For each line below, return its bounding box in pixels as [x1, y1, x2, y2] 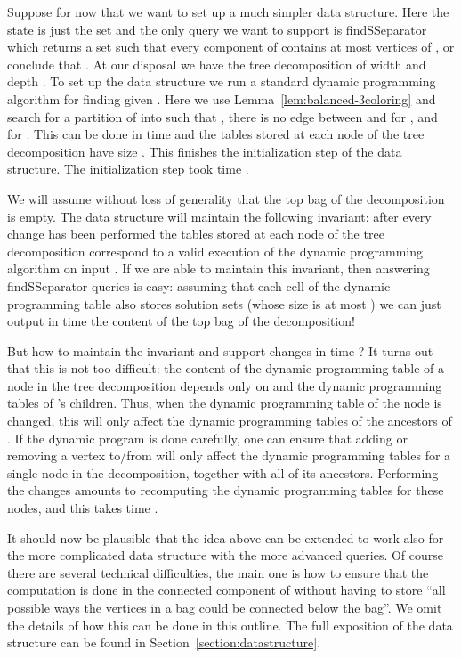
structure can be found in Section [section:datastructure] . [7, 633, 321, 652]
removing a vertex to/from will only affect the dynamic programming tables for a [7, 446, 451, 465]
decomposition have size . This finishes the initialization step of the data [7, 142, 402, 160]
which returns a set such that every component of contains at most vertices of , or [7, 37, 455, 56]
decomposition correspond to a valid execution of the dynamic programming [7, 241, 423, 260]
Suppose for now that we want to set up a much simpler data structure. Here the [7, 3, 449, 20]
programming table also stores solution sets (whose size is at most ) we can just [7, 294, 441, 313]
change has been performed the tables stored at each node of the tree [7, 224, 384, 243]
